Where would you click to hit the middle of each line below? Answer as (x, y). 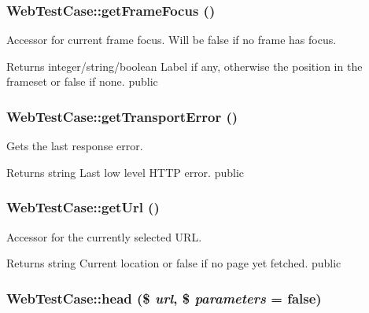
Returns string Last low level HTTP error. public (125, 172)
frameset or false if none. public (82, 81)
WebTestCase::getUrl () (83, 207)
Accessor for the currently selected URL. (104, 236)
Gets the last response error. (75, 146)
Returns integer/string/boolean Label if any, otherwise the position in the (184, 66)
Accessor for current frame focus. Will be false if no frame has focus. (172, 40)
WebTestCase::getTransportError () (122, 116)
